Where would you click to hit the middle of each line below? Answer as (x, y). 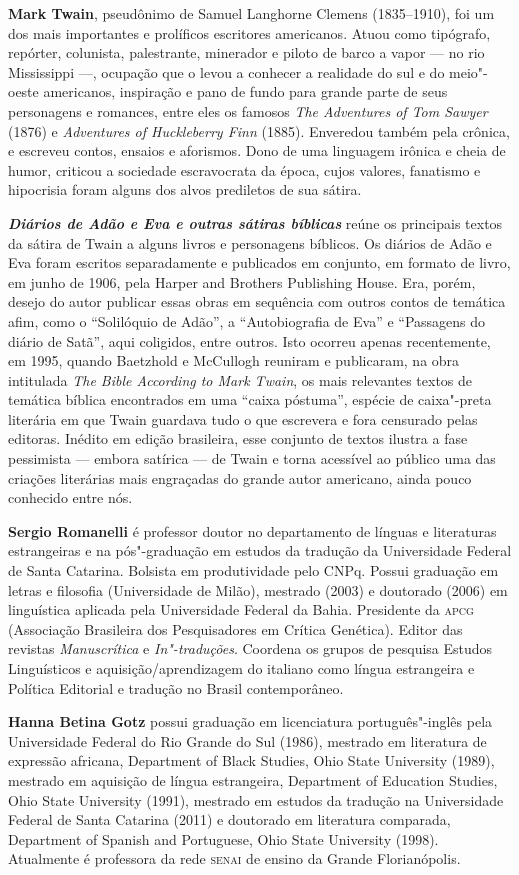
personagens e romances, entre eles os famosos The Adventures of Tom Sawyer (248, 110)
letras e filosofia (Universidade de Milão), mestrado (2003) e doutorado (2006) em (258, 589)
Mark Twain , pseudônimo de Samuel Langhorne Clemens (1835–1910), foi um (251, 13)
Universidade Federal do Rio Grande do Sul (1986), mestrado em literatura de (247, 740)
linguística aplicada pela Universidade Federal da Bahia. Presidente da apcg (241, 609)
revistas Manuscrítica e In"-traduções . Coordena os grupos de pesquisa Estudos (250, 648)
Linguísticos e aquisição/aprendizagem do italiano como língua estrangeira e (241, 668)
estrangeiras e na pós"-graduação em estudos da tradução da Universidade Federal (260, 550)
